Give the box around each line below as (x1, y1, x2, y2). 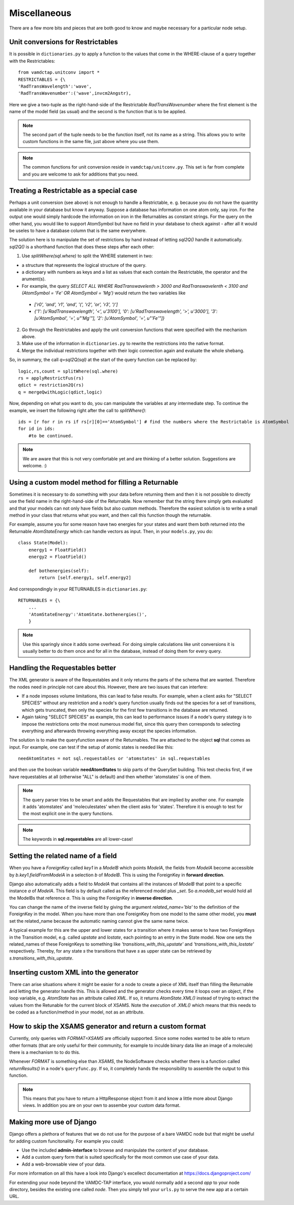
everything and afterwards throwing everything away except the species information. (21, 728, 197, 734)
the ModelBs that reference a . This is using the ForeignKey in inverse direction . (9, 895, 173, 901)
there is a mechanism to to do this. (9, 1049, 80, 1055)
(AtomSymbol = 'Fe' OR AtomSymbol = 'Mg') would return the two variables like (21, 290, 186, 296)
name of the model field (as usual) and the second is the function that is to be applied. (9, 109, 187, 115)
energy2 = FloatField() (28, 554, 87, 560)
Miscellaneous (9, 7, 72, 18)
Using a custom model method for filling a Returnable (9, 478, 179, 486)
